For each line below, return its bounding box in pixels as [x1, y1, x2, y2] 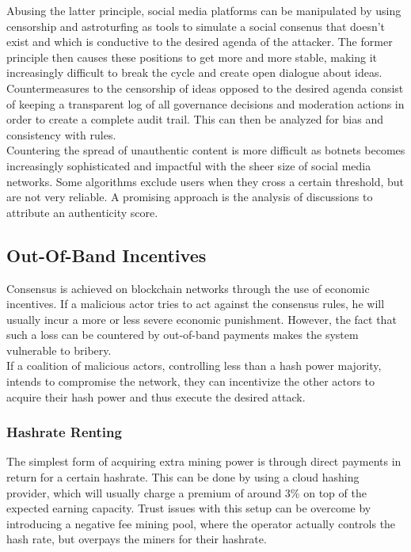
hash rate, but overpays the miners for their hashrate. [6, 531, 267, 547]
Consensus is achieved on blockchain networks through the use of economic [6, 280, 370, 296]
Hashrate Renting [6, 422, 122, 442]
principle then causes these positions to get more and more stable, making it [6, 48, 377, 65]
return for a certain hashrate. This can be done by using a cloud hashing [6, 469, 360, 485]
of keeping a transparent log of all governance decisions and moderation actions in [6, 95, 405, 112]
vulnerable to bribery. [6, 341, 112, 358]
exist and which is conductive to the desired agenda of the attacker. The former [6, 33, 393, 50]
